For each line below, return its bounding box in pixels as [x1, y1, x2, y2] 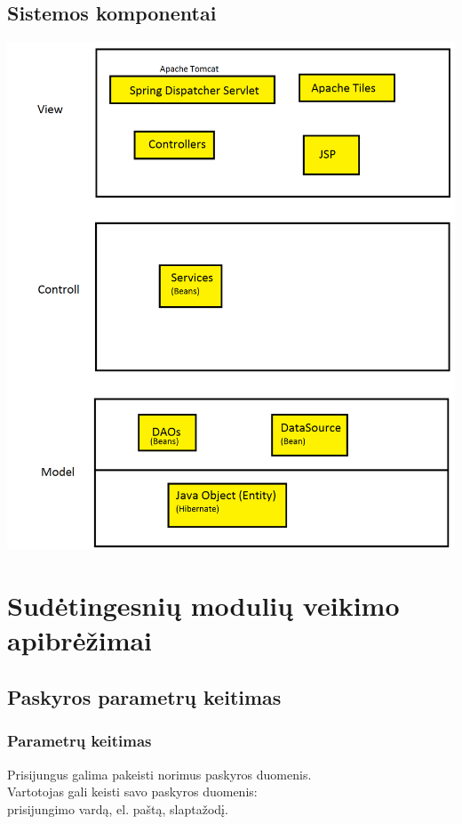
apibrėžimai [7, 622, 153, 658]
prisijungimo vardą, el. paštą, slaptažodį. [7, 799, 228, 818]
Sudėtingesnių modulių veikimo [7, 587, 400, 624]
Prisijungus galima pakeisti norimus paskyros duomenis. [7, 764, 312, 783]
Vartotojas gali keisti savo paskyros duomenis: [7, 782, 258, 801]
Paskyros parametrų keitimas [7, 683, 282, 711]
